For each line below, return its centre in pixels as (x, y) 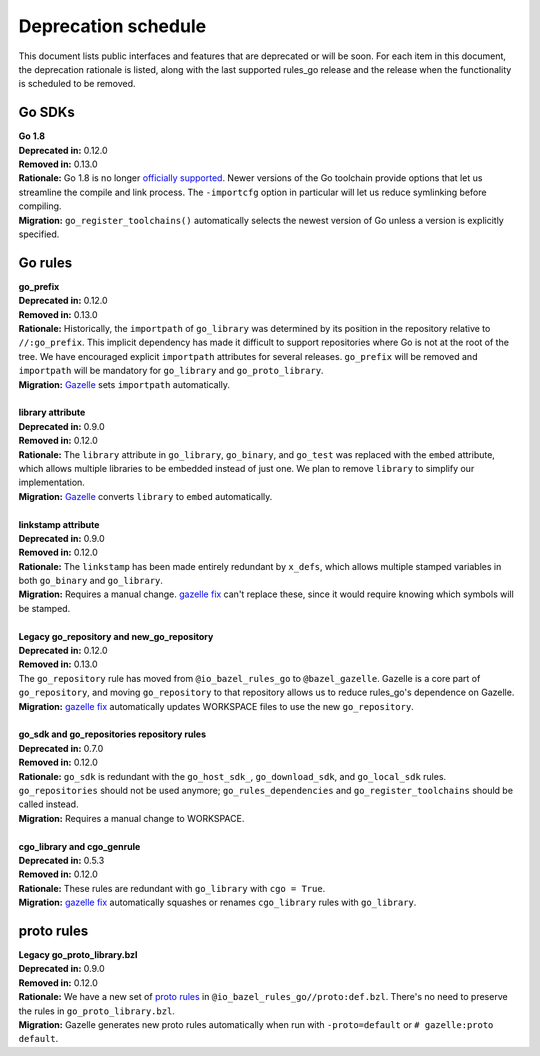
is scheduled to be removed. (77, 84)
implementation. (51, 482)
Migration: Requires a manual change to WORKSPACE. (131, 818)
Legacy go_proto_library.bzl (78, 954)
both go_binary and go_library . (91, 581)
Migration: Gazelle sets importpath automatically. (124, 384)
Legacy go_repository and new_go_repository (116, 636)
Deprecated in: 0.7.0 (61, 748)
